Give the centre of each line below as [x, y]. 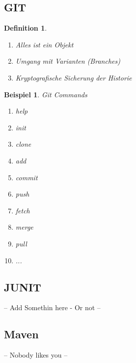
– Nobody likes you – [36, 355]
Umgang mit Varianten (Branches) [68, 61]
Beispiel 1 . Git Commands [46, 94]
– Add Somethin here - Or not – [52, 307]
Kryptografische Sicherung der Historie [74, 77]
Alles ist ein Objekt [44, 44]
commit [27, 177]
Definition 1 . [26, 28]
